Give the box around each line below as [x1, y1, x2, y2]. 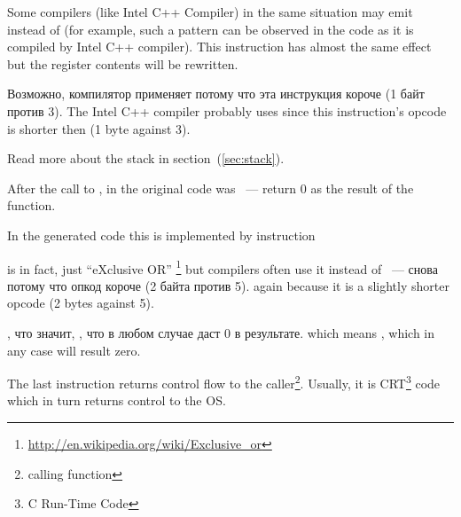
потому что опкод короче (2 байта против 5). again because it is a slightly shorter [7, 276, 449, 294]
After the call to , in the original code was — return [7, 178, 297, 197]
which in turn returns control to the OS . [7, 391, 226, 410]
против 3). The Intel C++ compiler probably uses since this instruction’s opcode [7, 101, 447, 120]
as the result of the [310, 178, 414, 197]
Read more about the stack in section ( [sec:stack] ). [7, 149, 285, 168]
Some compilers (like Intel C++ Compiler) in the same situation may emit [7, 3, 413, 20]
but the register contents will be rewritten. [7, 54, 238, 73]
